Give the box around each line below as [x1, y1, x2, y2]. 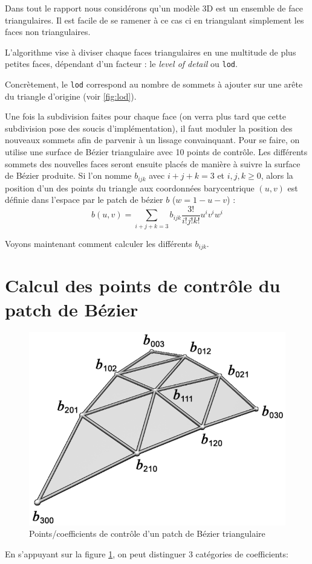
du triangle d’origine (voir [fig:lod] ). [5, 89, 137, 102]
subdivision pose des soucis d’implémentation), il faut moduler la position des [5, 121, 293, 134]
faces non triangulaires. [5, 25, 91, 38]
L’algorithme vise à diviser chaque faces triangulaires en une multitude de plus [5, 45, 296, 58]
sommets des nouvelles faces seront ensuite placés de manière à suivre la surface [5, 157, 301, 170]
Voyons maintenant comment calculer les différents [5, 237, 192, 249]
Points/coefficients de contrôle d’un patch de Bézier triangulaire [29, 527, 265, 540]
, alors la [261, 169, 293, 182]
